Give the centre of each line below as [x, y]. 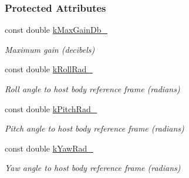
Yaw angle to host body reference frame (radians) [93, 168]
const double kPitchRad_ [51, 108]
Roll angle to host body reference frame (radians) [92, 89]
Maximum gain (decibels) [50, 49]
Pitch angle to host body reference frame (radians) [95, 128]
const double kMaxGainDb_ [56, 30]
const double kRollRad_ [49, 69]
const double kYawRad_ [49, 148]
